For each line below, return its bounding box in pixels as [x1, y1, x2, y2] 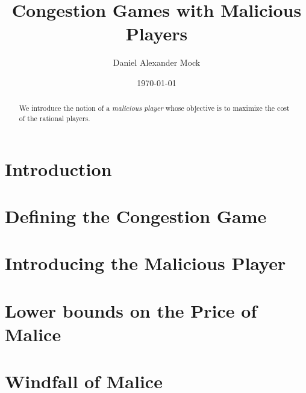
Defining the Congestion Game [5, 203, 267, 228]
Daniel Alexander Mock [113, 56, 201, 69]
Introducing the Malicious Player [5, 251, 286, 275]
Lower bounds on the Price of [5, 298, 257, 322]
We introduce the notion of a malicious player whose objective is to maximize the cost [19, 103, 290, 113]
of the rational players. [19, 113, 90, 123]
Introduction [5, 156, 112, 181]
